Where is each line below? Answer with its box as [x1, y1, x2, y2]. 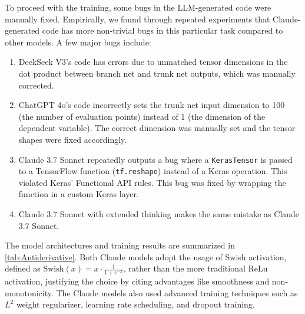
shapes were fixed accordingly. [18, 133, 127, 145]
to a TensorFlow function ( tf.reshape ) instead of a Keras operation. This [18, 165, 287, 177]
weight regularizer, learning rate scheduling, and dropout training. [16, 298, 255, 310]
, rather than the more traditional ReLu [123, 262, 268, 274]
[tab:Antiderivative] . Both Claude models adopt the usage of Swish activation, [5, 250, 287, 263]
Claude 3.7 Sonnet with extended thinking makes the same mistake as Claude [18, 208, 300, 220]
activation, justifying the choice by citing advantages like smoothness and [5, 275, 270, 287]
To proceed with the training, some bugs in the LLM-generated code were [5, 1, 271, 13]
